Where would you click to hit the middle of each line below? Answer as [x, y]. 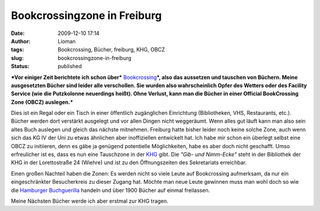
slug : [17, 58]
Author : [21, 41]
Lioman [67, 41]
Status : [20, 66]
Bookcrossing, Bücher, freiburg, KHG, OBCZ [111, 50]
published [70, 66]
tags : [17, 50]
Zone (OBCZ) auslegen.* [42, 102]
